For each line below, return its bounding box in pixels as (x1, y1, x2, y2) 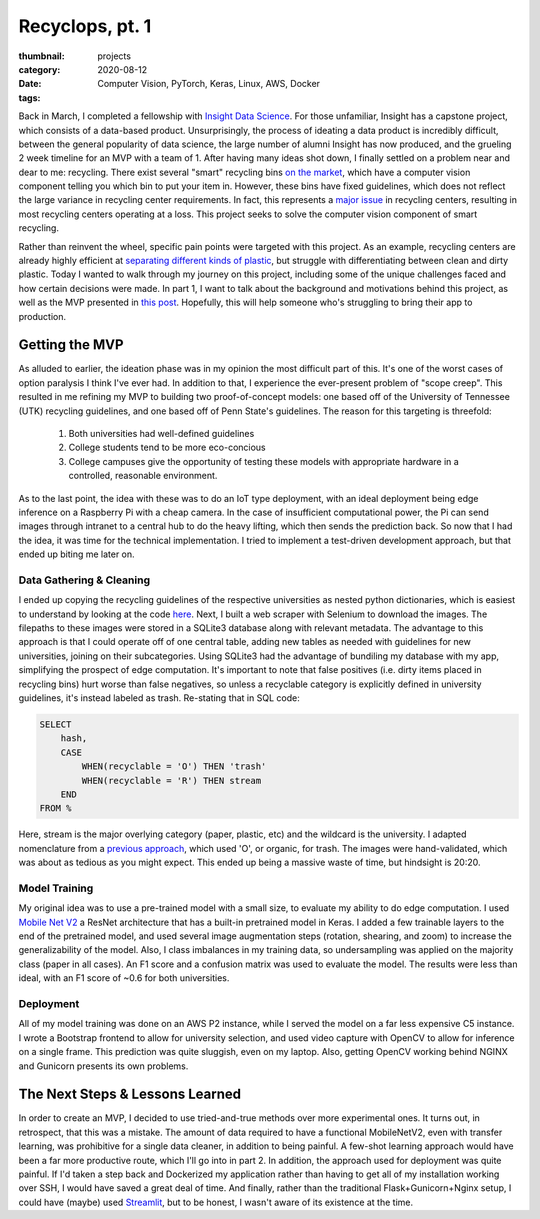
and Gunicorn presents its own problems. (18, 1060, 189, 1072)
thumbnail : (18, 50, 65, 62)
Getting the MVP (18, 336, 124, 354)
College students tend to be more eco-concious (68, 441, 267, 454)
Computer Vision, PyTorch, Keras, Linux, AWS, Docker (97, 78, 320, 90)
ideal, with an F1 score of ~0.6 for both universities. (18, 972, 230, 984)
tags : (18, 91, 41, 104)
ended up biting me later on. (18, 548, 135, 560)
